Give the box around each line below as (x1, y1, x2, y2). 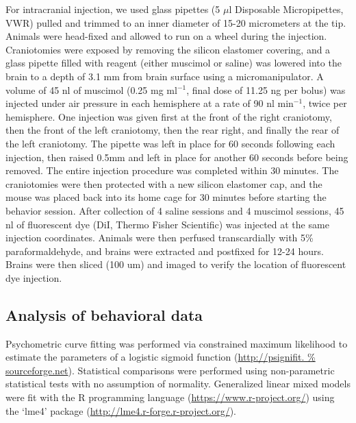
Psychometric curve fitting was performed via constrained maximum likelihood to (5, 336, 348, 350)
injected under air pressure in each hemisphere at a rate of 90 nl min (5, 96, 294, 110)
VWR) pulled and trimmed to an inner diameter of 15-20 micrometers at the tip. (5, 15, 346, 29)
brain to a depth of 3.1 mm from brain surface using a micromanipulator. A (5, 69, 324, 83)
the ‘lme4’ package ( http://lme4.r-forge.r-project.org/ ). (5, 403, 237, 418)
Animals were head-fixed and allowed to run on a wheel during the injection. (5, 29, 327, 43)
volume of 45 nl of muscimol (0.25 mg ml (5, 82, 177, 97)
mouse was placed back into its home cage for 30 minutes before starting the (5, 190, 327, 204)
